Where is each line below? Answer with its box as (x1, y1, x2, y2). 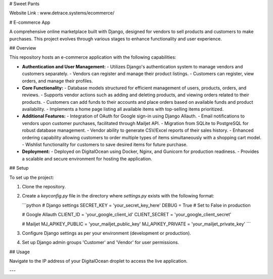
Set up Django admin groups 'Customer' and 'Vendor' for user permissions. (22, 240, 179, 246)
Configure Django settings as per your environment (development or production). (22, 230, 192, 236)
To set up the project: (9, 174, 54, 180)
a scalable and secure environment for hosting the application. (22, 155, 153, 162)
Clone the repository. (22, 183, 66, 189)
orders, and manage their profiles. (22, 77, 93, 84)
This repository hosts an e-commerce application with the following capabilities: (9, 54, 176, 60)
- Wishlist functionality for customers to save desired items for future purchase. (22, 142, 188, 148)
